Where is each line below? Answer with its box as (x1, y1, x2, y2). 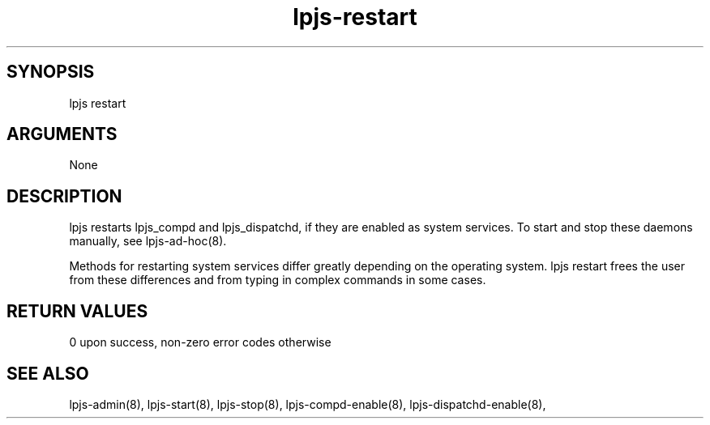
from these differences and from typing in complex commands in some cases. (69, 273, 486, 287)
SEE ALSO (6, 363, 89, 384)
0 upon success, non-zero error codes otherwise (69, 335, 331, 350)
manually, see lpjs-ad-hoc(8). (69, 234, 227, 249)
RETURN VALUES (6, 300, 148, 321)
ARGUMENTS (6, 124, 118, 145)
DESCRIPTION (6, 185, 122, 206)
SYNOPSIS (6, 62, 95, 83)
